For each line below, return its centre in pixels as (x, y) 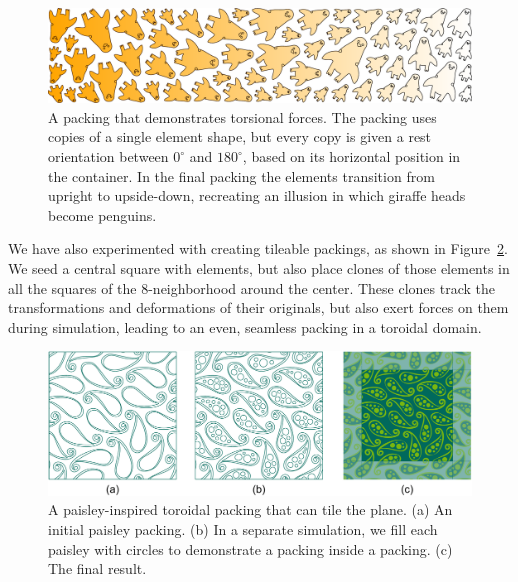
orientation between (108, 156)
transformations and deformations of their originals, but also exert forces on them (258, 307)
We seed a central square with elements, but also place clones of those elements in (259, 267)
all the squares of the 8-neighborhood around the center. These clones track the (251, 287)
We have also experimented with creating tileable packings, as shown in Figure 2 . (258, 248)
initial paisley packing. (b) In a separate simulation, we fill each (243, 529)
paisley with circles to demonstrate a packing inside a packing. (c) (250, 548)
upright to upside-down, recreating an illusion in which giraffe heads (257, 195)
